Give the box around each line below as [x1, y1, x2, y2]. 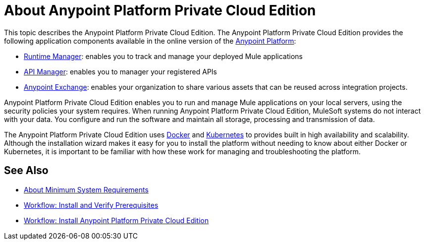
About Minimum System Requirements [24, 185, 149, 194]
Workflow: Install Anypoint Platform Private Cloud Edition [24, 216, 209, 225]
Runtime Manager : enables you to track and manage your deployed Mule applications [24, 52, 303, 61]
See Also [4, 164, 49, 177]
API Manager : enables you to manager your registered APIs [24, 67, 217, 76]
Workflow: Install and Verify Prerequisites [24, 200, 159, 209]
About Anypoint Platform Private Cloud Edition [4, 2, 316, 19]
